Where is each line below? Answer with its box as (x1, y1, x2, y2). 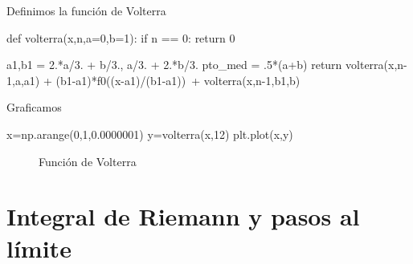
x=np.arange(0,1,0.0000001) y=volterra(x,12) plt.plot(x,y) (6, 125, 293, 142)
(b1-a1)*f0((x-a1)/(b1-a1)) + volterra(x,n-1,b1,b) (55, 71, 301, 88)
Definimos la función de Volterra (6, 2, 166, 18)
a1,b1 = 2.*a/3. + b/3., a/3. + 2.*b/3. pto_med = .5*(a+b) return (6, 56, 342, 73)
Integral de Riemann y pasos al (6, 200, 360, 233)
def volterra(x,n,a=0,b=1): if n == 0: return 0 (6, 29, 235, 46)
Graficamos (6, 99, 62, 116)
